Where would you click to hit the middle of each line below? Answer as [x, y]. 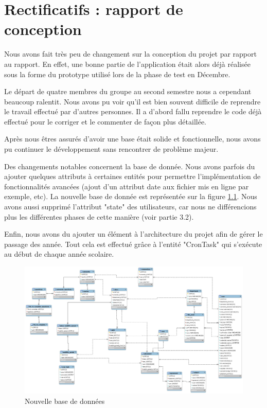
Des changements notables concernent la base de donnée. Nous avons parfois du [130, 166]
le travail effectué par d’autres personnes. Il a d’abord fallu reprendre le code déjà [133, 111]
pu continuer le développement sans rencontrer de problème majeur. [111, 149]
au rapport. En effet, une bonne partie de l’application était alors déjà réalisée [127, 64]
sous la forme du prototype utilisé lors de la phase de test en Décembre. [117, 74]
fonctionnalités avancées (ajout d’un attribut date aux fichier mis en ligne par [127, 186]
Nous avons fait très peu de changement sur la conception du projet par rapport [130, 54]
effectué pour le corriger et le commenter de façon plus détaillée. [105, 121]
